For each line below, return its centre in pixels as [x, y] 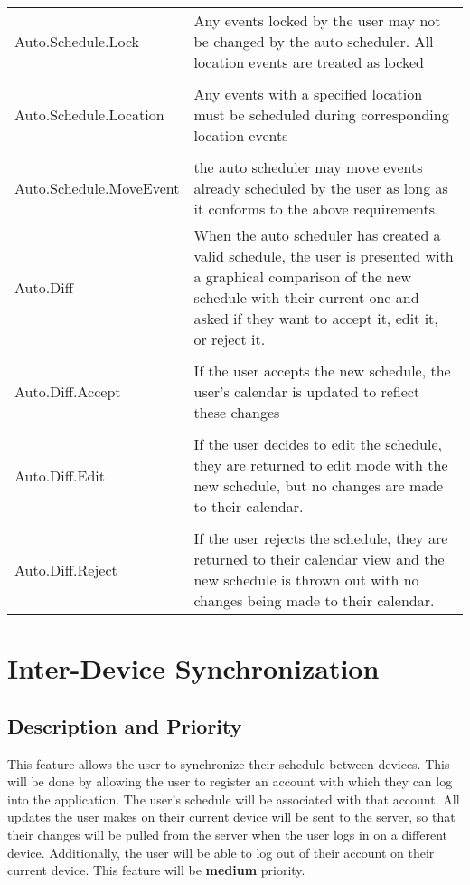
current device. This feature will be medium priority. [156, 870]
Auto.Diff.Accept [68, 391]
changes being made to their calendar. [314, 600]
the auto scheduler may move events [308, 167]
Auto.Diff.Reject [66, 569]
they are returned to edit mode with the [321, 465]
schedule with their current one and [306, 297]
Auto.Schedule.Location [89, 114]
